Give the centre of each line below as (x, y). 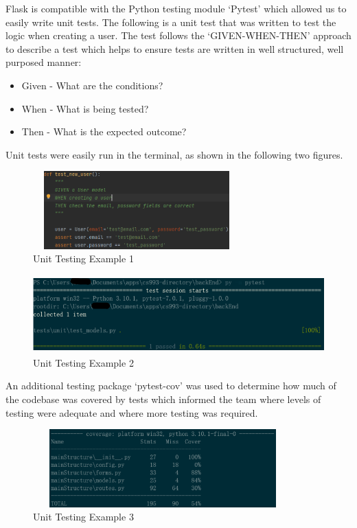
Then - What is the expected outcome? (104, 131)
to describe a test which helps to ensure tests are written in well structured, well (175, 48)
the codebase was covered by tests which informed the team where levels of (163, 399)
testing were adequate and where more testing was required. (132, 412)
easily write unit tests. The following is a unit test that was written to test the (171, 22)
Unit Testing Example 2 (83, 362)
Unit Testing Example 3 (83, 517)
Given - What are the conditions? (92, 85)
